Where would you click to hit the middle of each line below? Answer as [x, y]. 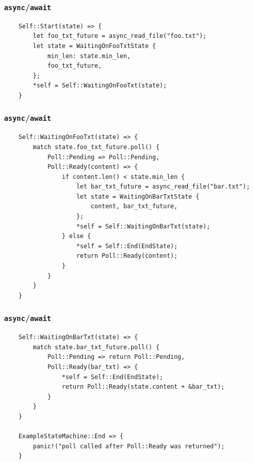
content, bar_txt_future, [134, 206]
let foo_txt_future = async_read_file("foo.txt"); [120, 36]
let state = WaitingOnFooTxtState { [94, 46]
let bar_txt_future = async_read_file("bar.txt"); [163, 187]
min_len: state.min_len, [89, 56]
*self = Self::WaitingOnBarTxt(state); [143, 226]
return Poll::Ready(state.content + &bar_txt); [143, 387]
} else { [76, 236]
